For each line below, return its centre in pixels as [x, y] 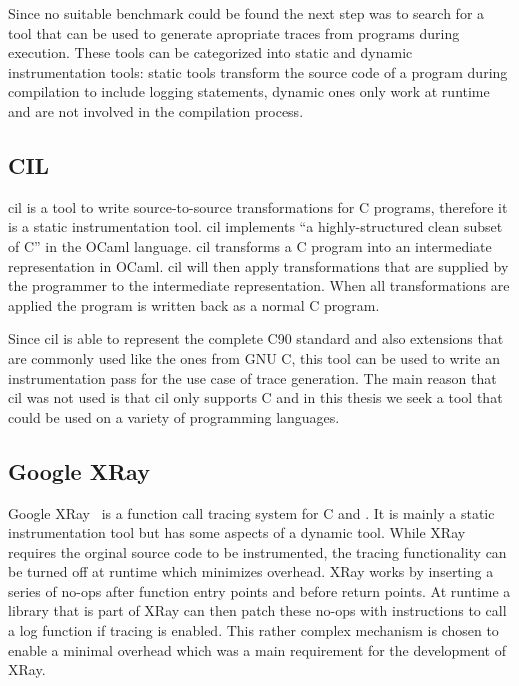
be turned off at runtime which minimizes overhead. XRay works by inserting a [251, 571]
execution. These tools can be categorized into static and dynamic [210, 52]
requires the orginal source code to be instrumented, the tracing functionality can [257, 551]
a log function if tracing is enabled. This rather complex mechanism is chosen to [253, 630]
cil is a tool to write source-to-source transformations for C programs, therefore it [258, 206]
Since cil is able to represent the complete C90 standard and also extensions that [256, 338]
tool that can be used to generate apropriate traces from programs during [234, 32]
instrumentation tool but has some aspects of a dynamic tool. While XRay [237, 532]
